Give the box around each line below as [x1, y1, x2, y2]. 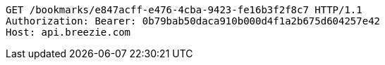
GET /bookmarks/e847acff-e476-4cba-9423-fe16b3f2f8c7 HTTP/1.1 [6, 4, 362, 15]
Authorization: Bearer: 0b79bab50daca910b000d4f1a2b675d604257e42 [6, 15, 381, 27]
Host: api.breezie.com [6, 27, 131, 38]
